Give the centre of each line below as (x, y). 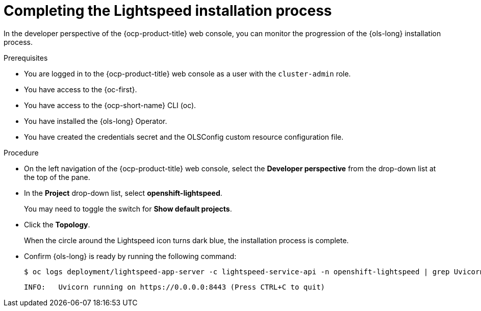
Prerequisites (26, 58)
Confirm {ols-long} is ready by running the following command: (130, 256)
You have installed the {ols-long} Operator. (96, 121)
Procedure (21, 152)
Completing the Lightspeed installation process (168, 11)
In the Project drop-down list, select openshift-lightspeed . (123, 193)
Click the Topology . (57, 224)
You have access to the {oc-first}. (81, 89)
